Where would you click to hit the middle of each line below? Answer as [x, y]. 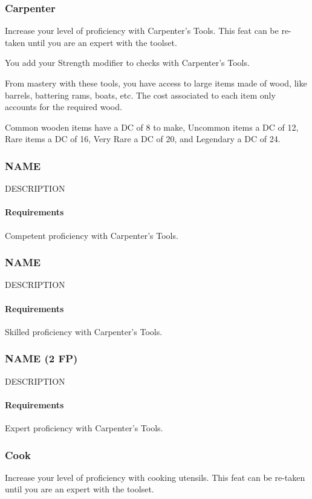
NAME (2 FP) [41, 358]
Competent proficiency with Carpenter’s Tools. [92, 235]
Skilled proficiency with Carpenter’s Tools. [84, 331]
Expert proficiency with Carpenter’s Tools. [84, 427]
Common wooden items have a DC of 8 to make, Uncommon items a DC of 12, [152, 127]
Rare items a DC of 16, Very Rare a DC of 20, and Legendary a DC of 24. [143, 139]
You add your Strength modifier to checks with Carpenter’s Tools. [127, 63]
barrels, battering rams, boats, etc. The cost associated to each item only [140, 95]
